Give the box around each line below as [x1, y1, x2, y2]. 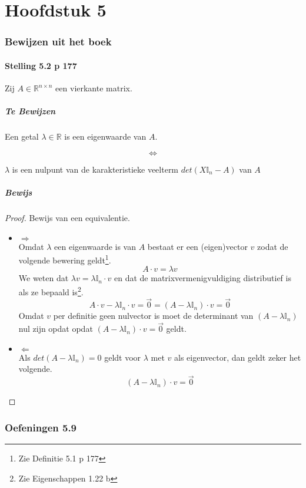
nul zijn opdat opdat [18, 322, 93, 335]
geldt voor [104, 351, 141, 363]
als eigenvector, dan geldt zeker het [174, 351, 301, 363]
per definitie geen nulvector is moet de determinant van [53, 309, 254, 322]
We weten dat [18, 272, 69, 284]
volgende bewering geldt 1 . [18, 252, 111, 266]
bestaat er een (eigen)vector [147, 240, 248, 252]
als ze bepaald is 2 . [18, 283, 84, 298]
